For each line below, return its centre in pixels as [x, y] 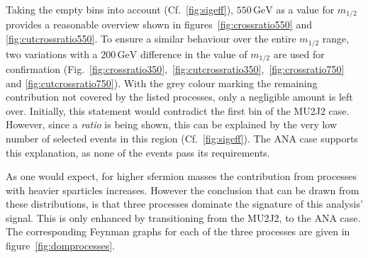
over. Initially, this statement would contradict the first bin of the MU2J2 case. [178, 110]
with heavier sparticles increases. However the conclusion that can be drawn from [183, 190]
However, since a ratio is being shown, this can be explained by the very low [172, 124]
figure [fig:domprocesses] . [60, 246]
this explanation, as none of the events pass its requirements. [138, 152]
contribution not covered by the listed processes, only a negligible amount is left [179, 97]
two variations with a [52, 54]
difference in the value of [194, 54]
